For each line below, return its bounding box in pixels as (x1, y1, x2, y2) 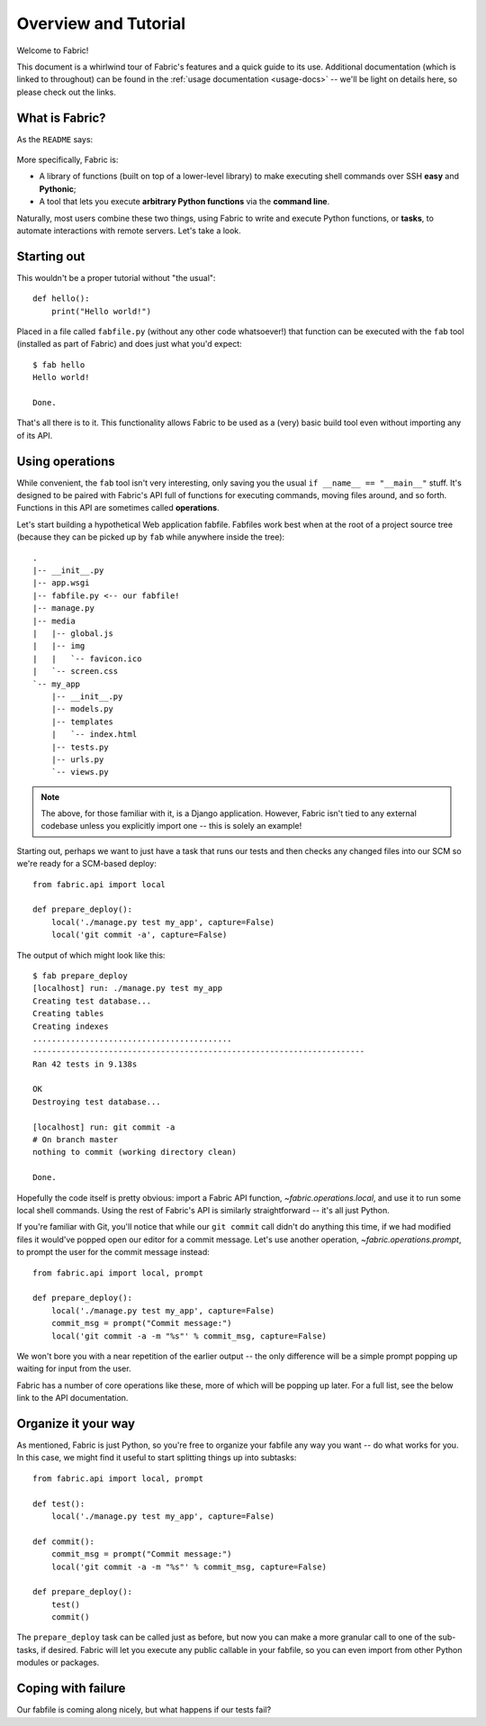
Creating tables (32, 1009, 104, 1019)
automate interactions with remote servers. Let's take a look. (16, 225, 242, 236)
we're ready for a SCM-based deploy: (16, 858, 157, 869)
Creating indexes (32, 1021, 109, 1031)
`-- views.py (50, 767, 109, 777)
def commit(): (32, 1536, 94, 1547)
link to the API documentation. (16, 1393, 129, 1404)
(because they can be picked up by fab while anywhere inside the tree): (16, 531, 285, 542)
